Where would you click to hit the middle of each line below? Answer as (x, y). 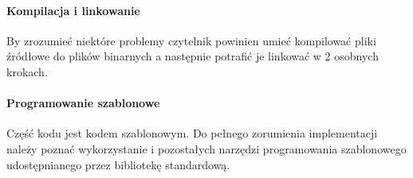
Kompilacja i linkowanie (73, 10)
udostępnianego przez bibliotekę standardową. (118, 164)
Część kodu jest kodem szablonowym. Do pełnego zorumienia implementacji (192, 133)
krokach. (27, 71)
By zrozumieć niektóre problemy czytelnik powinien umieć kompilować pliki (191, 40)
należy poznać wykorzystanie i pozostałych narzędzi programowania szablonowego (206, 148)
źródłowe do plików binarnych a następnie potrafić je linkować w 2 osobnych (193, 56)
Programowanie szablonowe (83, 103)
